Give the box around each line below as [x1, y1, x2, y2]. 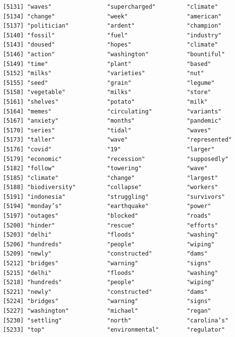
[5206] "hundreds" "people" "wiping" [3, 241, 215, 248]
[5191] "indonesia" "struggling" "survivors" [3, 193, 225, 200]
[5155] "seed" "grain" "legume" [3, 79, 215, 86]
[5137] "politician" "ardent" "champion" [3, 22, 222, 30]
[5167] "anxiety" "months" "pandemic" [3, 117, 222, 125]
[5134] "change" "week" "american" [3, 13, 222, 20]
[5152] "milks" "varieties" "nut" [3, 70, 204, 77]
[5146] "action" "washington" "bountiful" [3, 50, 225, 58]
